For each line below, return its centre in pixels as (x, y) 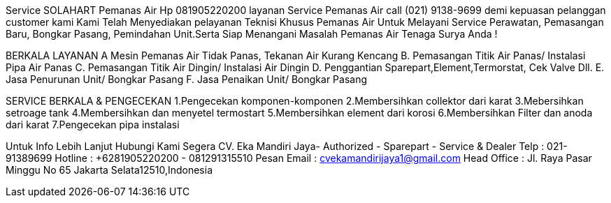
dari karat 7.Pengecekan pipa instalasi (93, 125)
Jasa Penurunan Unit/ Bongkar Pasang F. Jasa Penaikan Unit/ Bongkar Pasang (186, 79)
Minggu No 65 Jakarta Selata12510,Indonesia (109, 170)
